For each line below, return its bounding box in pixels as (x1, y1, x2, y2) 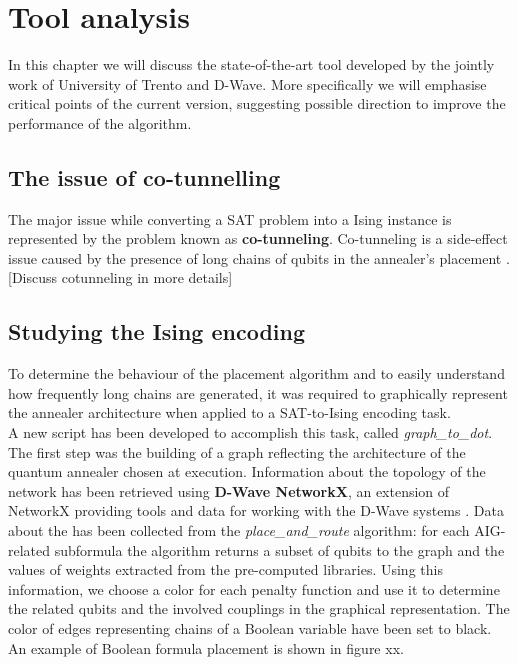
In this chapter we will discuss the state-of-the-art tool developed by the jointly (8, 54, 495, 75)
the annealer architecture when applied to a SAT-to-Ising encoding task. (8, 402, 451, 423)
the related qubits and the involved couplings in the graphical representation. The (8, 598, 510, 619)
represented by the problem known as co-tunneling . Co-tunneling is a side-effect (8, 228, 508, 249)
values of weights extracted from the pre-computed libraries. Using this (8, 559, 443, 580)
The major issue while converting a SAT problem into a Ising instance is (8, 208, 452, 229)
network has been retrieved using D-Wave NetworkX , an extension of (8, 480, 450, 501)
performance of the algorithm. (8, 112, 192, 133)
